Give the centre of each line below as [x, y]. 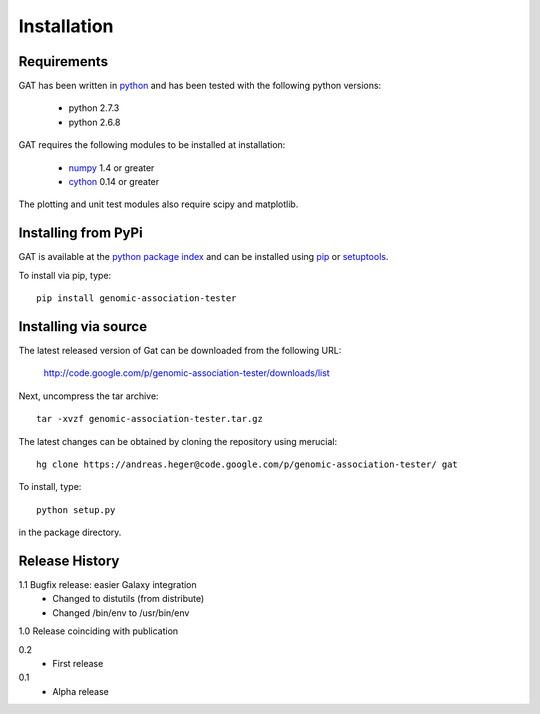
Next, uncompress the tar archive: [88, 396]
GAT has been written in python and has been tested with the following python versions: [200, 86]
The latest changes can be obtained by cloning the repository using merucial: [178, 441]
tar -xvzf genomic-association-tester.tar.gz [150, 419]
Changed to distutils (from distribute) [128, 599]
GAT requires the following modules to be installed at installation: [152, 145]
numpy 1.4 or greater [111, 167]
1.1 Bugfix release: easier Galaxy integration [107, 585]
